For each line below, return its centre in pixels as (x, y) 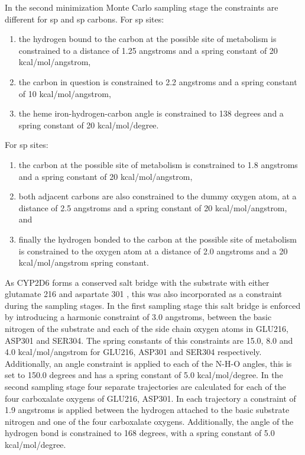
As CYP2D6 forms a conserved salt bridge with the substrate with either (137, 282)
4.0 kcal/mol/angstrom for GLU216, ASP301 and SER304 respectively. (133, 352)
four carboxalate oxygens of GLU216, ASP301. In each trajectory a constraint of (150, 398)
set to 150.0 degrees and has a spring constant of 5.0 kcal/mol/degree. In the (144, 375)
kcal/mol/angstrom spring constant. (84, 262)
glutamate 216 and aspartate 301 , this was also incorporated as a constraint (144, 294)
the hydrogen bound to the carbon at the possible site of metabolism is (147, 39)
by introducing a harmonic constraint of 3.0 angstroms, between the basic (138, 317)
